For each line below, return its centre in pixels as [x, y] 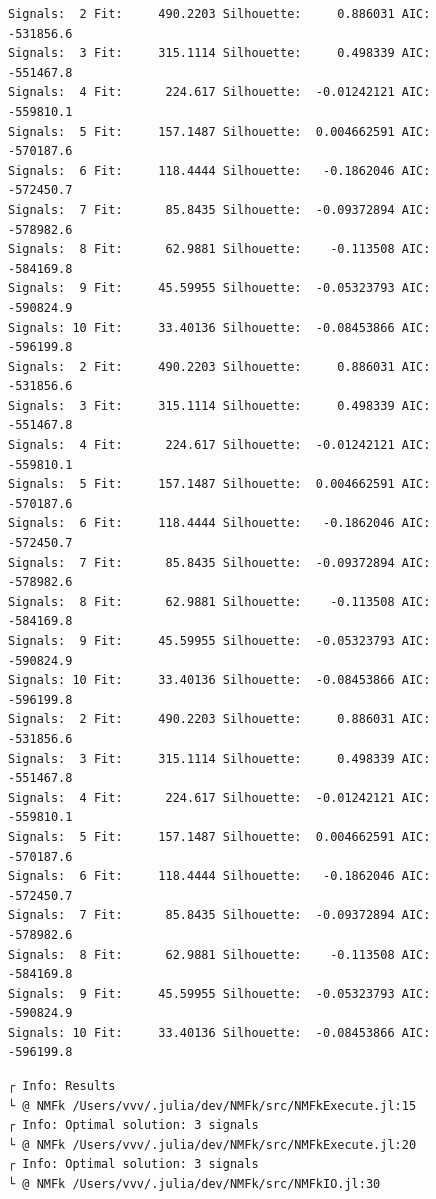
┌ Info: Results [62, 1086]
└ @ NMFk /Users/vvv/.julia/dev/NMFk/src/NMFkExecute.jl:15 [212, 1105]
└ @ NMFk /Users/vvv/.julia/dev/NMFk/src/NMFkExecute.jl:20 [212, 1144]
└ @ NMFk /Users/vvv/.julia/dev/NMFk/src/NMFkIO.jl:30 [194, 1184]
